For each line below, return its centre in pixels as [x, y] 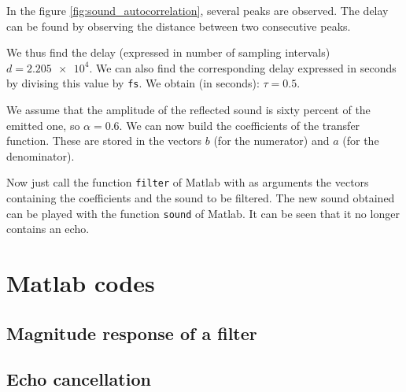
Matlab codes [81, 283]
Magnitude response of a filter [132, 333]
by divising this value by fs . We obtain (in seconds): [133, 83]
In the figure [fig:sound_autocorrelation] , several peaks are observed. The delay [197, 10]
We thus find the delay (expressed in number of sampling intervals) [168, 52]
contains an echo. [48, 229]
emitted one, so [43, 125]
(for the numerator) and [271, 141]
